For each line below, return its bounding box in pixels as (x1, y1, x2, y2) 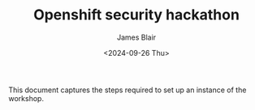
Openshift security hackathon (33, 6, 240, 24)
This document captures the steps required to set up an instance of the (8, 85, 247, 95)
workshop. (8, 93, 45, 103)
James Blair (116, 32, 157, 42)
